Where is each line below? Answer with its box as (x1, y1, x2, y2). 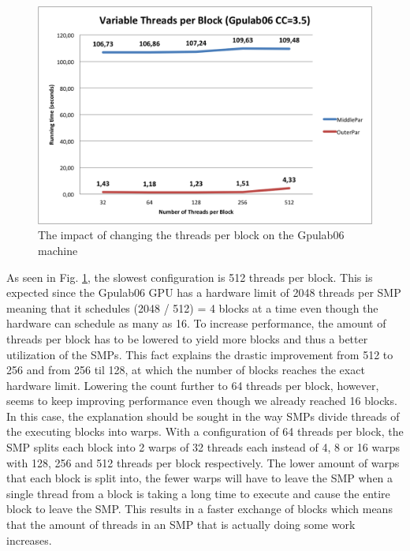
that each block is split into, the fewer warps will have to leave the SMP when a (6, 470, 393, 486)
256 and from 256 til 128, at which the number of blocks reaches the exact (6, 362, 365, 378)
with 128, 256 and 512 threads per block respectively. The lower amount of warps (6, 454, 400, 470)
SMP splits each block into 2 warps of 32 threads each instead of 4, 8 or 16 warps (6, 439, 400, 455)
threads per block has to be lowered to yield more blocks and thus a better (6, 330, 368, 347)
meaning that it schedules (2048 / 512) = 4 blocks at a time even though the (6, 299, 378, 316)
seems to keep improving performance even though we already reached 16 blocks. (6, 392, 397, 409)
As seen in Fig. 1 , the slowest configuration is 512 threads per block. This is (6, 268, 373, 285)
